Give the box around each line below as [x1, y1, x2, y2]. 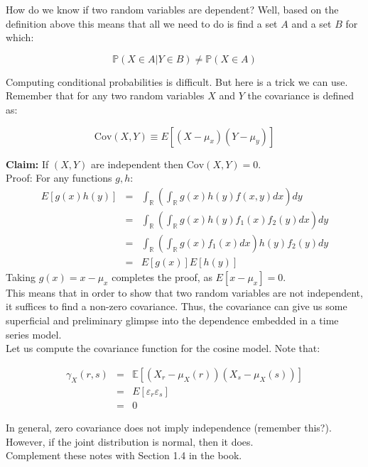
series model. [6, 326, 62, 341]
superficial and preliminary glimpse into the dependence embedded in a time [6, 313, 339, 328]
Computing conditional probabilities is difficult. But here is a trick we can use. [6, 74, 348, 89]
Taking [6, 269, 36, 284]
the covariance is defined [247, 88, 355, 103]
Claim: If [6, 156, 49, 171]
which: [6, 30, 34, 45]
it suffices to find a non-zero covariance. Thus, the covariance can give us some [6, 299, 347, 314]
